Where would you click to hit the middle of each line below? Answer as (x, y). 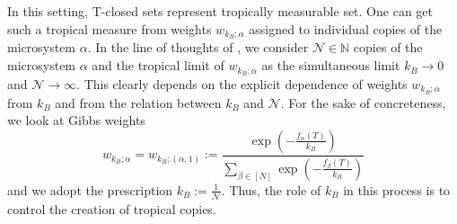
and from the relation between (138, 102)
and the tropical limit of (158, 65)
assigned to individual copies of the (346, 28)
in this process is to (397, 189)
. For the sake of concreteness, (363, 102)
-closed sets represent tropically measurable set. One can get (267, 11)
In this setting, (48, 11)
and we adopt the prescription (90, 189)
